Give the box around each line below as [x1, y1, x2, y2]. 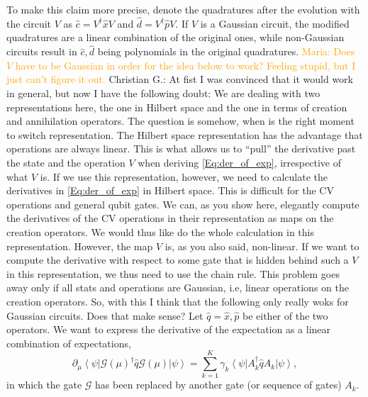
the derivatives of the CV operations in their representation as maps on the [6, 211, 334, 225]
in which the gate [6, 377, 82, 392]
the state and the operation [6, 155, 126, 169]
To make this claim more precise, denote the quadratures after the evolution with [6, 2, 360, 16]
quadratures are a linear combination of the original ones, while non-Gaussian [6, 30, 345, 45]
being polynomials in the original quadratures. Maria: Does [97, 44, 355, 59]
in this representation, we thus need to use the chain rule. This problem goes [6, 266, 340, 281]
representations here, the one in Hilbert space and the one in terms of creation [6, 99, 347, 114]
